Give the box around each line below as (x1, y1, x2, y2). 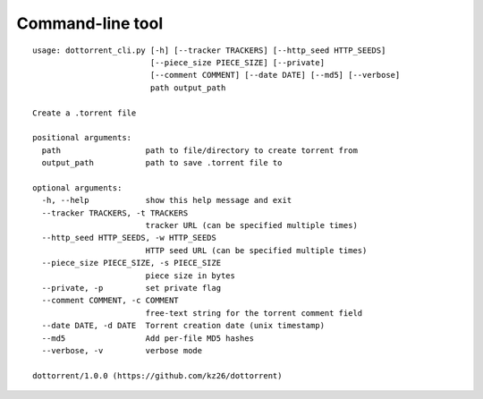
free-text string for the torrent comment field (145, 308, 363, 318)
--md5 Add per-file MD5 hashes (41, 333, 255, 344)
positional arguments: (32, 132, 132, 143)
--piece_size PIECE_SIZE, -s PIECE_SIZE (41, 258, 222, 268)
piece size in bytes (145, 270, 236, 281)
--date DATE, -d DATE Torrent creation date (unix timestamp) (41, 320, 326, 331)
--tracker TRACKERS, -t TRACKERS (41, 208, 189, 218)
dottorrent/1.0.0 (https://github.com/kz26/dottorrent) (32, 370, 283, 380)
